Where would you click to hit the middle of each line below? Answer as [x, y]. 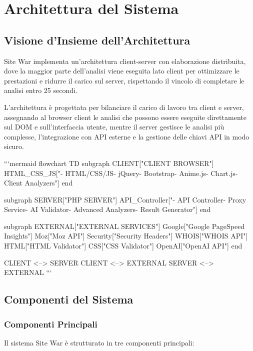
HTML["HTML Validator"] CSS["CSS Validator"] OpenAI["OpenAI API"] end [123, 246]
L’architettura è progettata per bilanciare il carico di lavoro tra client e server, [124, 107]
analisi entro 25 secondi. [41, 90]
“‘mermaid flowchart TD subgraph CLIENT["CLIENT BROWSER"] [109, 163]
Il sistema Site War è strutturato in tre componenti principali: [99, 342]
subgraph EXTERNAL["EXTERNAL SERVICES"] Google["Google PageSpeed [124, 226]
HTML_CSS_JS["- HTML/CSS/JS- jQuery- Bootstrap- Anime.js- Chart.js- [121, 173]
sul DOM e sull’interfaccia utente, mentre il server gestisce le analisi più [114, 127]
